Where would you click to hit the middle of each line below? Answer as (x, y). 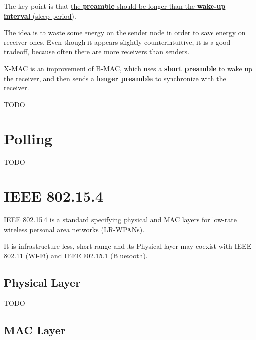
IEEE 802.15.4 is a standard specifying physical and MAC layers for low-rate (120, 220)
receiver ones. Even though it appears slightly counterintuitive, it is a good (117, 42)
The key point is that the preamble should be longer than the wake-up (115, 6)
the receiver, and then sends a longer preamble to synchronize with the (115, 78)
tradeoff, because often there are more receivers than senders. (97, 52)
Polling (28, 138)
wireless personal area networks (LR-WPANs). (74, 229)
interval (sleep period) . (40, 16)
